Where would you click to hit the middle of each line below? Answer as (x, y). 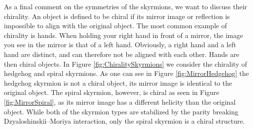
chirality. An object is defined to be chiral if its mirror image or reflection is (117, 16)
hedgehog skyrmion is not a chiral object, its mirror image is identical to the (118, 83)
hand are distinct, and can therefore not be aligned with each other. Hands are (122, 54)
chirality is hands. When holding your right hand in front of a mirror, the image (124, 35)
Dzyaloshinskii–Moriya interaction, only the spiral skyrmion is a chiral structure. (125, 121)
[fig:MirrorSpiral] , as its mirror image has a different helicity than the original (120, 101)
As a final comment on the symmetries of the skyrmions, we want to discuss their (126, 6)
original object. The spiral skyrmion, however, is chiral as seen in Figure (112, 92)
